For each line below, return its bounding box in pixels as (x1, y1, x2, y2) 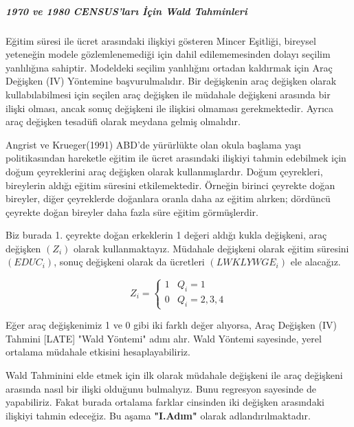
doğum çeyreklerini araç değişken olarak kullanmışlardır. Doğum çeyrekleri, (5, 164, 323, 178)
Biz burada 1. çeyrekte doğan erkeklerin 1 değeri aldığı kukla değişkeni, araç (5, 228, 327, 242)
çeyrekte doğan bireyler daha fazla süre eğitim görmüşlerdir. (5, 204, 258, 219)
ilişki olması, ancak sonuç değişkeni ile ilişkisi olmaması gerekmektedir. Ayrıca (5, 100, 334, 115)
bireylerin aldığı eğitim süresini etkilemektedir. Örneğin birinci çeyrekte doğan (5, 177, 335, 192)
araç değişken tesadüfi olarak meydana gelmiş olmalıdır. (5, 114, 241, 129)
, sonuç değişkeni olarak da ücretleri (54, 254, 205, 269)
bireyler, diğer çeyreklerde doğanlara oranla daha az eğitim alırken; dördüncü (5, 191, 331, 206)
